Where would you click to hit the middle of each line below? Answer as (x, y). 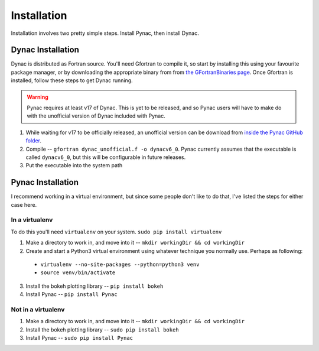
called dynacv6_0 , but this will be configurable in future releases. (106, 157)
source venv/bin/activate (78, 273)
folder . (33, 141)
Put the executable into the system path (74, 165)
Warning (38, 97)
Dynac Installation (45, 50)
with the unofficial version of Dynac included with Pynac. (96, 116)
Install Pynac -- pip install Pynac (71, 294)
